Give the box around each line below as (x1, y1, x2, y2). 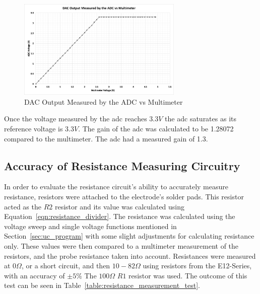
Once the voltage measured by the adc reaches (4, 113, 147, 124)
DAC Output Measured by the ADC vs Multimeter (24, 96, 183, 107)
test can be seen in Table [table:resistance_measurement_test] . (4, 280, 201, 290)
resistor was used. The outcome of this (128, 270, 247, 280)
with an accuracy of (4, 270, 65, 280)
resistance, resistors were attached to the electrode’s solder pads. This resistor (4, 191, 244, 202)
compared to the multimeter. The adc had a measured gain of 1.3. (4, 133, 208, 143)
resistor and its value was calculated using (54, 201, 185, 211)
